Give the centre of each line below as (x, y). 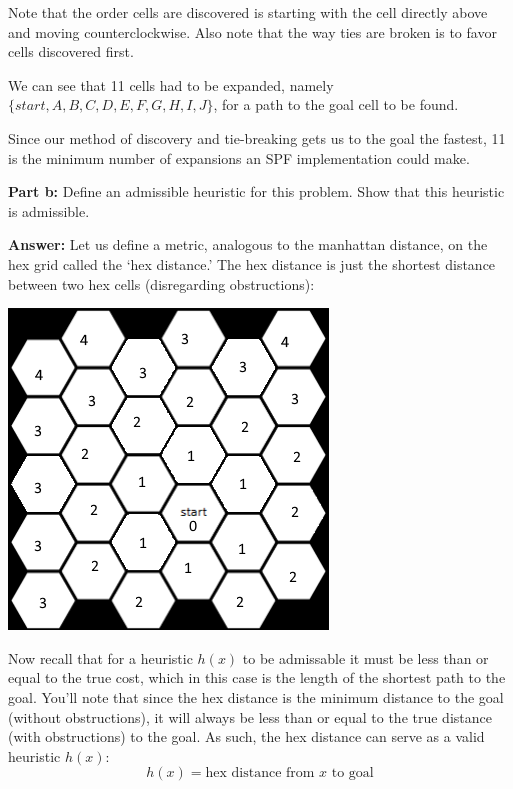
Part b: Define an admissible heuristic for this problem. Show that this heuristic (256, 191)
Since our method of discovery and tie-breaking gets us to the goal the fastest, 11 (257, 137)
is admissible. (49, 210)
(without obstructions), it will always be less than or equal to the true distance (250, 716)
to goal (352, 773)
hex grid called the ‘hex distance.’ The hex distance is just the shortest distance (252, 263)
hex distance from (260, 773)
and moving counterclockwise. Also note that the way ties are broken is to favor (252, 31)
